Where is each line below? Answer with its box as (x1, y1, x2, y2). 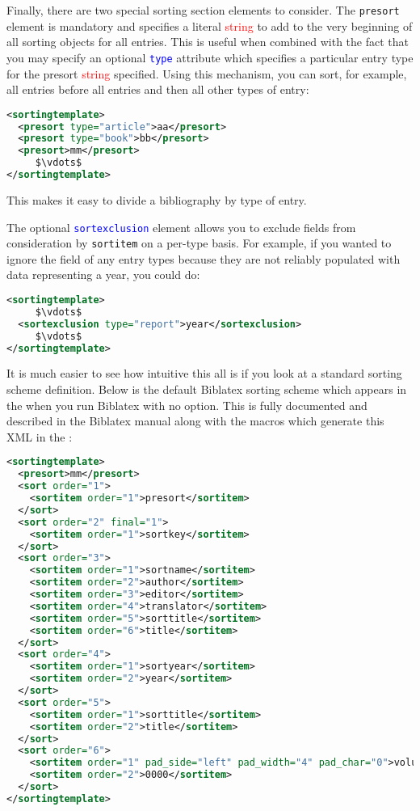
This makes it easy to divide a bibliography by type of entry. (6, 191, 307, 208)
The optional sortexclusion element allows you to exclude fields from (6, 218, 356, 235)
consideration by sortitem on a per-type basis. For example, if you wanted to (6, 234, 392, 251)
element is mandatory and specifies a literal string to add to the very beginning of (6, 17, 413, 34)
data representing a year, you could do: (6, 266, 200, 283)
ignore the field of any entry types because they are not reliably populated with (6, 250, 401, 267)
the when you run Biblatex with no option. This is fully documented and (6, 396, 367, 413)
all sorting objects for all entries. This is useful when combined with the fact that (6, 33, 409, 50)
